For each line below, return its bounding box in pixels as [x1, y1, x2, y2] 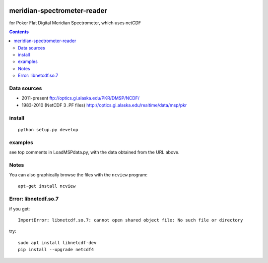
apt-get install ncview [18, 183, 76, 189]
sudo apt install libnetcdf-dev [18, 240, 97, 245]
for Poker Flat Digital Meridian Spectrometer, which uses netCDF [9, 20, 141, 26]
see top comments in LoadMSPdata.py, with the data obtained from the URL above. [9, 149, 180, 155]
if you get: [9, 206, 30, 211]
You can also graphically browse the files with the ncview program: [9, 172, 148, 178]
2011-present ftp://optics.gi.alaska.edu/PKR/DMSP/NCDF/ [21, 95, 140, 101]
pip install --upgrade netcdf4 [18, 247, 94, 253]
